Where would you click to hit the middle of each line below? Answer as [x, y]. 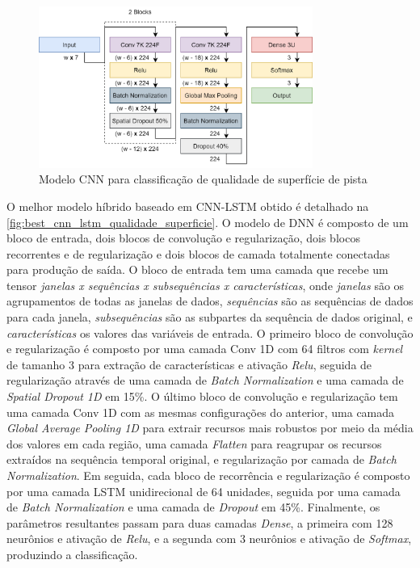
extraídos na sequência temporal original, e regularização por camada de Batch [202, 459]
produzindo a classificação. [72, 554]
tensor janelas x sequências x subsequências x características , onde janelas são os [206, 285]
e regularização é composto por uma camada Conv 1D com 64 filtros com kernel [205, 349]
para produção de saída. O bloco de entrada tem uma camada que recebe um [197, 269]
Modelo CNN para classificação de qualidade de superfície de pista [203, 179]
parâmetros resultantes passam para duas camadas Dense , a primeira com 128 [200, 522]
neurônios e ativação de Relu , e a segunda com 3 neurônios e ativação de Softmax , [209, 539]
